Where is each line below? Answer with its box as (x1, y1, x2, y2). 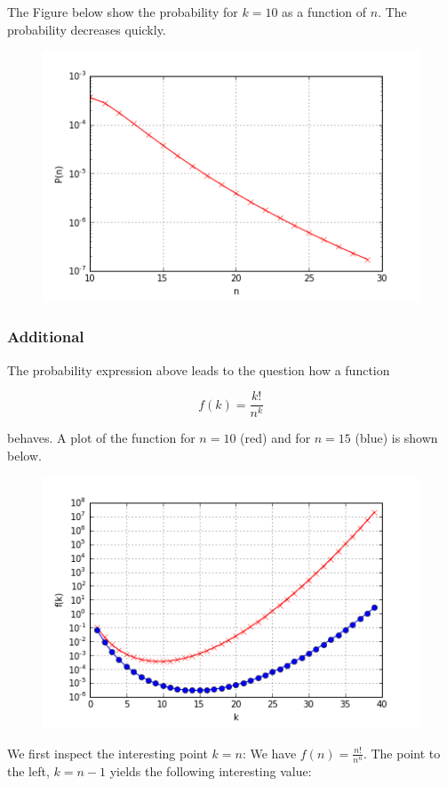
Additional (7, 325, 84, 348)
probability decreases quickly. (7, 20, 166, 38)
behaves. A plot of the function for (7, 429, 196, 447)
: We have (242, 743, 297, 762)
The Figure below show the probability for (7, 3, 238, 20)
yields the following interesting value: (109, 761, 312, 780)
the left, (7, 761, 50, 780)
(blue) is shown (355, 429, 438, 447)
